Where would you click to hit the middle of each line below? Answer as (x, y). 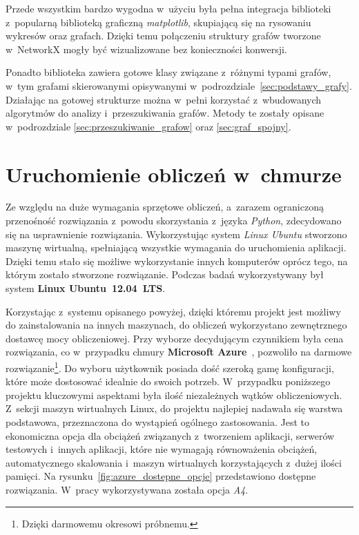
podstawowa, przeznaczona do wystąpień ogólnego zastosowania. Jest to (158, 422)
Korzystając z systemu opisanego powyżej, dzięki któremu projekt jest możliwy (173, 311)
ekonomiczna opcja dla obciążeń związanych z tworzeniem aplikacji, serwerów (170, 435)
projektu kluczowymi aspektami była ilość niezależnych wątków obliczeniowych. (174, 395)
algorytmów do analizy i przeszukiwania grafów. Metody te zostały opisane (165, 113)
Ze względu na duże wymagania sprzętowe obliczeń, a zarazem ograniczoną (165, 207)
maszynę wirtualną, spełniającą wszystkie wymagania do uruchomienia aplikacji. (176, 247)
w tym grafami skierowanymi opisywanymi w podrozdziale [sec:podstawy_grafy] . (179, 85)
